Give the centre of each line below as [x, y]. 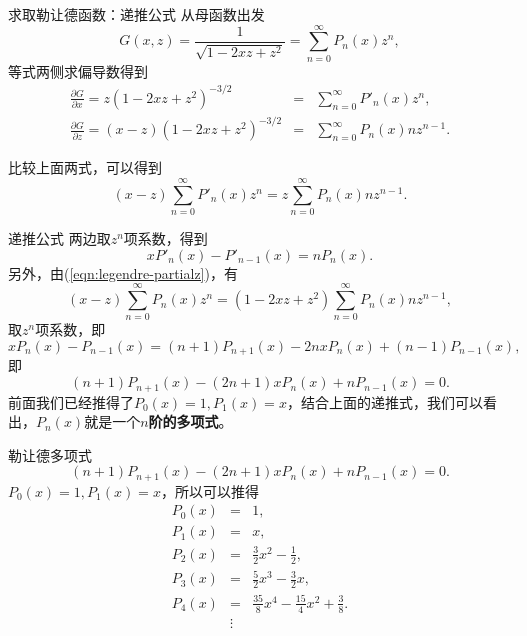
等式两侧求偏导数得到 [78, 70]
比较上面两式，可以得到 [85, 167]
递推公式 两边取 [59, 238]
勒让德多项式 [50, 454]
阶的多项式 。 [190, 421]
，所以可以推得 [209, 490]
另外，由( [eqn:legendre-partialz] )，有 [123, 272]
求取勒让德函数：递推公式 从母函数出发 [136, 14]
